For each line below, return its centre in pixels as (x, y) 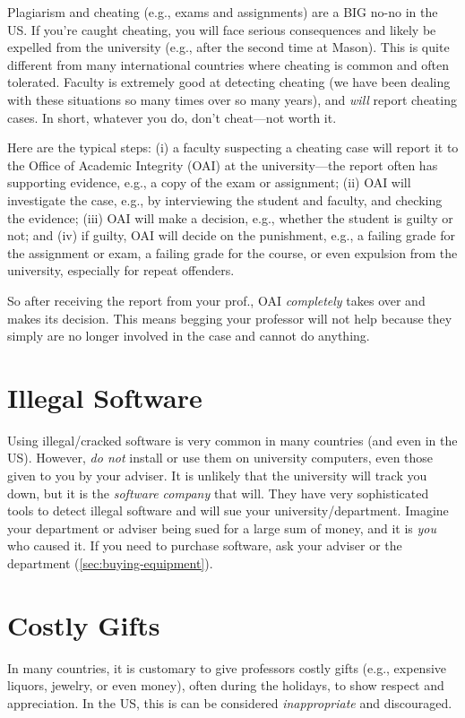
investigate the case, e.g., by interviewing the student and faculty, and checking (225, 199)
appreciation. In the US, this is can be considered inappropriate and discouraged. (230, 702)
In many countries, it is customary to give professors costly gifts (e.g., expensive (227, 667)
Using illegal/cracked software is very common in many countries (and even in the (232, 440)
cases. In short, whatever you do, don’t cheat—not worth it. (172, 117)
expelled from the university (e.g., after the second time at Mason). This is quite (228, 47)
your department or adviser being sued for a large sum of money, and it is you (222, 528)
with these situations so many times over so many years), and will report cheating (232, 99)
